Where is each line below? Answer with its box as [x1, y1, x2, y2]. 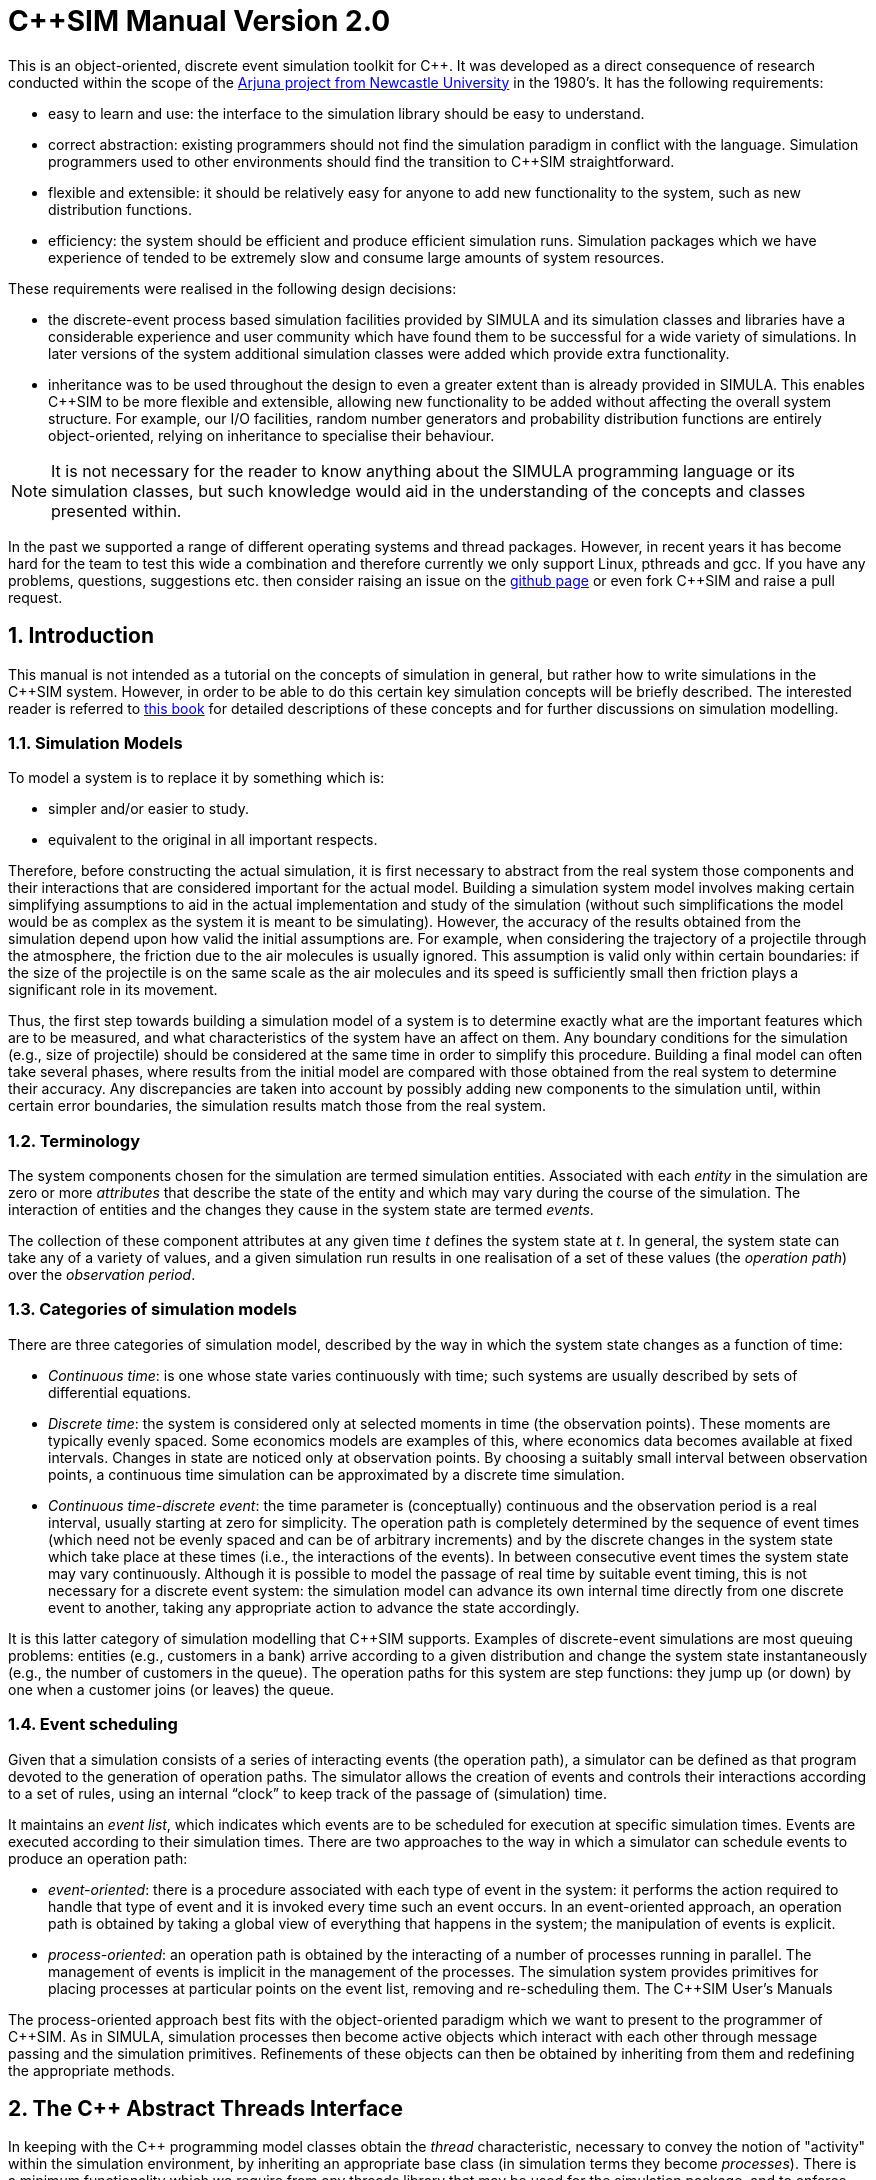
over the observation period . [8, 1266, 196, 1284]
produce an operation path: [8, 1849, 188, 1867]
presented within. [51, 500, 182, 521]
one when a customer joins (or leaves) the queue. [8, 1680, 335, 1698]
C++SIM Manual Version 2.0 [8, 4, 391, 38]
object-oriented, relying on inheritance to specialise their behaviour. [48, 426, 495, 444]
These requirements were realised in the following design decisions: [8, 279, 457, 297]
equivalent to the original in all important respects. [48, 831, 378, 849]
